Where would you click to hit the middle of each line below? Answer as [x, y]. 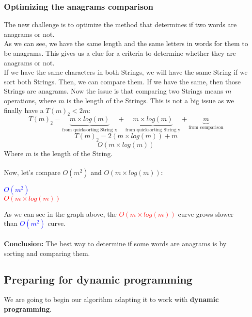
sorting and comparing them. [47, 253]
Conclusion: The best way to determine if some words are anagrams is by [115, 243]
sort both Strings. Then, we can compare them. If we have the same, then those [122, 81]
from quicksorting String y [153, 130]
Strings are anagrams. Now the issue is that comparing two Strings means [114, 91]
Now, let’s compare [32, 172]
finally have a [24, 110]
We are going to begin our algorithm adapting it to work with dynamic [111, 299]
